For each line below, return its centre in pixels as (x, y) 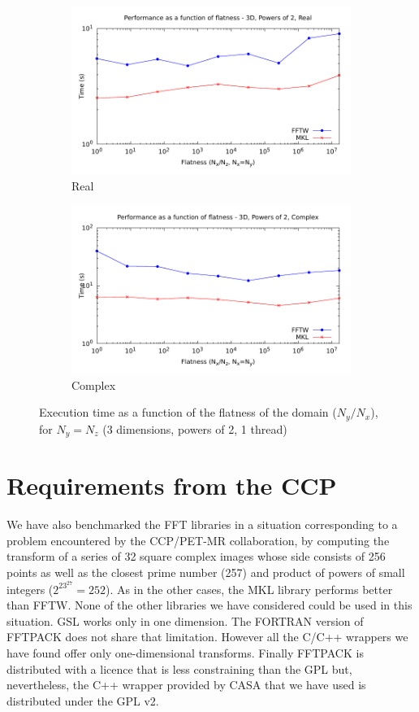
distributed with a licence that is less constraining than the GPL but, (179, 668)
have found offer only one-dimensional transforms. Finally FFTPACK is (185, 653)
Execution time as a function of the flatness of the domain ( (188, 412)
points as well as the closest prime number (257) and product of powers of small (206, 572)
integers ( (30, 589)
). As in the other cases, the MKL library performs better (249, 589)
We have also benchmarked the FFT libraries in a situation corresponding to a (202, 524)
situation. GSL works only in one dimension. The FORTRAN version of (185, 620)
